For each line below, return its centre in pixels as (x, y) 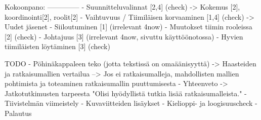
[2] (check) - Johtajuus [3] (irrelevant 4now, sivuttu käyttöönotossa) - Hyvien (124, 36)
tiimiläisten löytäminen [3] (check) (57, 46)
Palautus (18, 113)
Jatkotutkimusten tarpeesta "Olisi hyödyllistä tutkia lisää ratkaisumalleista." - (126, 93)
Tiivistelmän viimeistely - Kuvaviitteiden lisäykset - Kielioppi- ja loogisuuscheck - (131, 103)
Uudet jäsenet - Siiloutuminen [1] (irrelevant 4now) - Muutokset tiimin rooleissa (128, 27)
